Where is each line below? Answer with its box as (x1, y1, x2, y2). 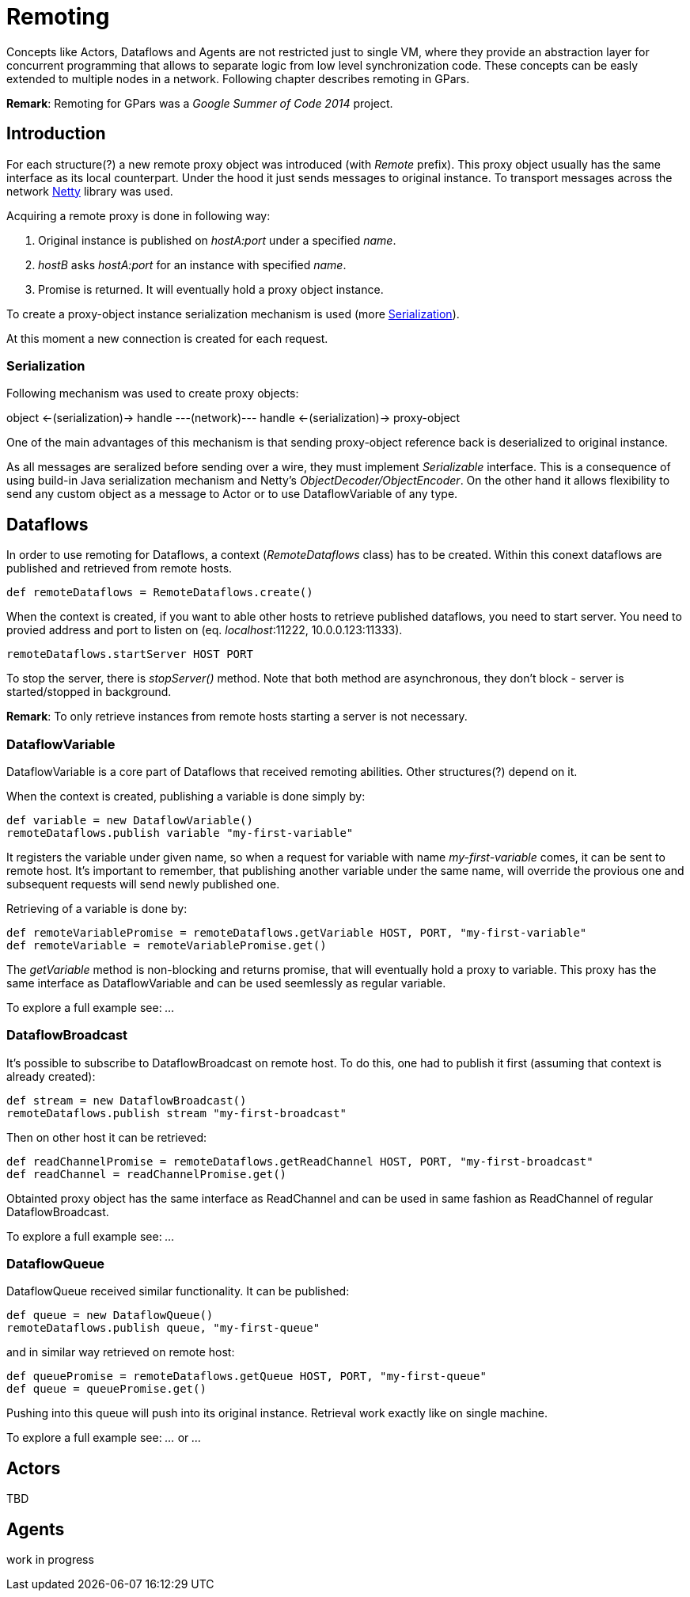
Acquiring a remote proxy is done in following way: (6, 208, 271, 222)
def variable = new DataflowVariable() (6, 813, 253, 827)
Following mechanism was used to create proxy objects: (6, 386, 299, 401)
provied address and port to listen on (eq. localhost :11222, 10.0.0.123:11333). (6, 623, 403, 637)
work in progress (6, 1553, 94, 1567)
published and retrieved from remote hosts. (6, 561, 233, 576)
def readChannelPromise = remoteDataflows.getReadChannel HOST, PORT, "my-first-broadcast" (6, 1154, 593, 1168)
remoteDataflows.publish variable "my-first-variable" (6, 826, 354, 839)
